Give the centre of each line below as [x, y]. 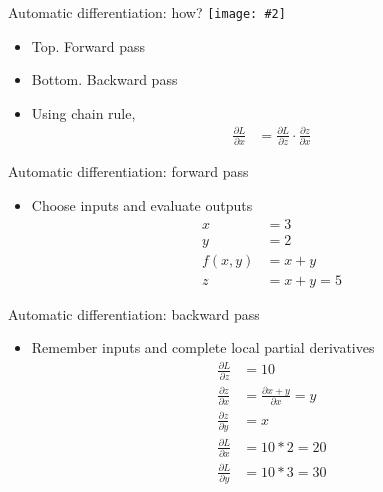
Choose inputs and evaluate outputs [142, 204]
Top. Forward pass [88, 45]
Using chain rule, [83, 112]
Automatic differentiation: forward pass [128, 171]
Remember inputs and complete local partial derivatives [203, 347]
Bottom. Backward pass [104, 79]
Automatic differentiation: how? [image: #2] [147, 12]
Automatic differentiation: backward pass [134, 313]
